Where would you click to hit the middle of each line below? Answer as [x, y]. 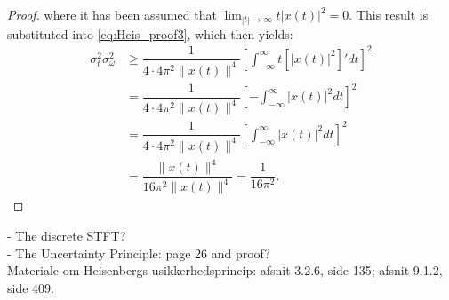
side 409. [31, 287]
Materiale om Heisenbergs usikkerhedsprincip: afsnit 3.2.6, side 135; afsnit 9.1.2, [225, 270]
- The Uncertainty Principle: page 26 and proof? [139, 253]
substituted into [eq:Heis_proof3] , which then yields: [150, 33]
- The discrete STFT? [67, 236]
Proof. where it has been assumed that [112, 14]
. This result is [389, 14]
